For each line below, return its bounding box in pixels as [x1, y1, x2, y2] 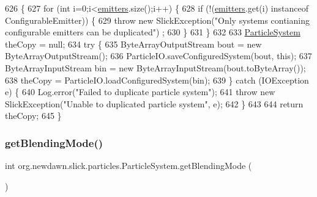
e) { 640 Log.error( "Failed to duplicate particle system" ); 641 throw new [5, 85, 275, 98]
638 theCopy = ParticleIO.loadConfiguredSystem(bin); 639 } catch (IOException [5, 73, 309, 86]
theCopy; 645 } [5, 109, 62, 122]
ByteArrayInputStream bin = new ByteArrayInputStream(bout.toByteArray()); [5, 61, 306, 74]
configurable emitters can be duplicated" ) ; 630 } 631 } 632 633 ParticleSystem [5, 26, 300, 38]
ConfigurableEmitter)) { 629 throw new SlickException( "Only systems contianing [5, 13, 310, 26]
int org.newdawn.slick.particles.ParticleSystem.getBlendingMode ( [5, 159, 252, 172]
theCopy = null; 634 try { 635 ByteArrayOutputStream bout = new [5, 37, 262, 50]
